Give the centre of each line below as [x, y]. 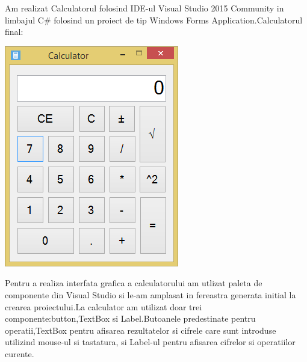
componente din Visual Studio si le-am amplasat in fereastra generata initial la [150, 294]
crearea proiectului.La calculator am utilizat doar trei [104, 306]
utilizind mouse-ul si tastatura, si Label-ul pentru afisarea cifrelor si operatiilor [150, 342]
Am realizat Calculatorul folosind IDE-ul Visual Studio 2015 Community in [144, 8]
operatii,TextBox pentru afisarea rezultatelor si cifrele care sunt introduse [141, 330]
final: [14, 32]
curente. [20, 353]
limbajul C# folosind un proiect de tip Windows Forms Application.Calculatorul [154, 20]
